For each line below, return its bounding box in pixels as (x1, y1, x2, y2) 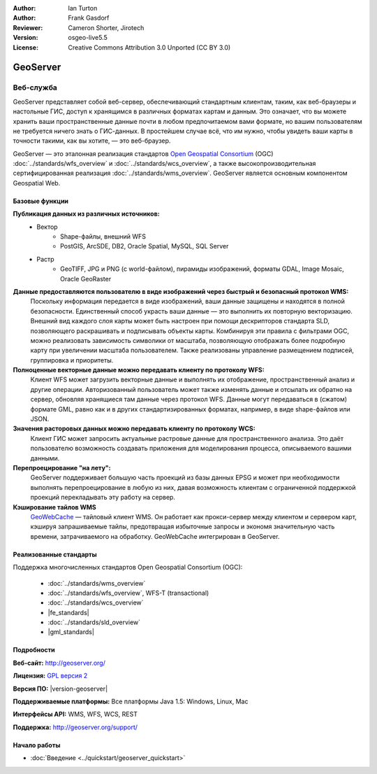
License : (13, 43, 38, 52)
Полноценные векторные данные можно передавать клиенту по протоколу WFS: (13, 366, 265, 374)
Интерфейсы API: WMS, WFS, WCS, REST (13, 710, 138, 719)
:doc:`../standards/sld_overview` (47, 618, 141, 626)
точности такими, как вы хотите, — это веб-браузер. (13, 136, 171, 145)
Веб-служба (13, 83, 57, 92)
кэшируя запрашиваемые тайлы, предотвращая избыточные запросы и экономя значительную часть (30, 522, 335, 531)
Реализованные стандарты (13, 550, 97, 558)
